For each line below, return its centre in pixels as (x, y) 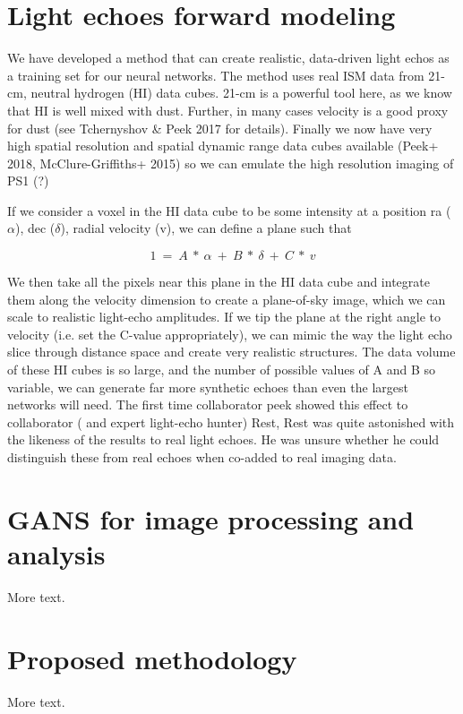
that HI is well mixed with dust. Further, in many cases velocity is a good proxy (228, 110)
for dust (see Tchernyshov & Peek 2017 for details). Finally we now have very (220, 128)
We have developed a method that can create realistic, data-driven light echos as (228, 58)
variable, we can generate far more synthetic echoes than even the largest (208, 387)
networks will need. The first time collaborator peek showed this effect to (208, 404)
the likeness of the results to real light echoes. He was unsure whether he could (223, 439)
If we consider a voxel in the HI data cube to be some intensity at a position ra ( (229, 210)
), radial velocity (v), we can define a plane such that (206, 228)
